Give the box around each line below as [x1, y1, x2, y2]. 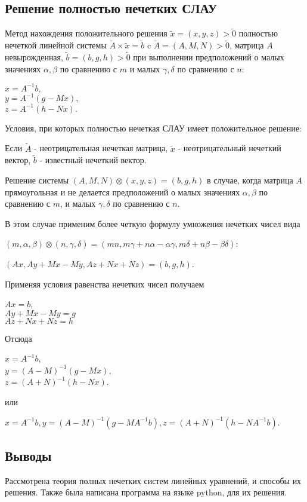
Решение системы [5, 173, 69, 186]
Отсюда [5, 332, 32, 344]
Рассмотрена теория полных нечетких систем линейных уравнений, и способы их [5, 474, 302, 486]
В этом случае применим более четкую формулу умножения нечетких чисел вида [5, 217, 300, 229]
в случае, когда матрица [207, 173, 293, 186]
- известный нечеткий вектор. [39, 154, 147, 166]
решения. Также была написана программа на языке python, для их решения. [5, 486, 287, 498]
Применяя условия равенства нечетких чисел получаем [5, 277, 204, 290]
